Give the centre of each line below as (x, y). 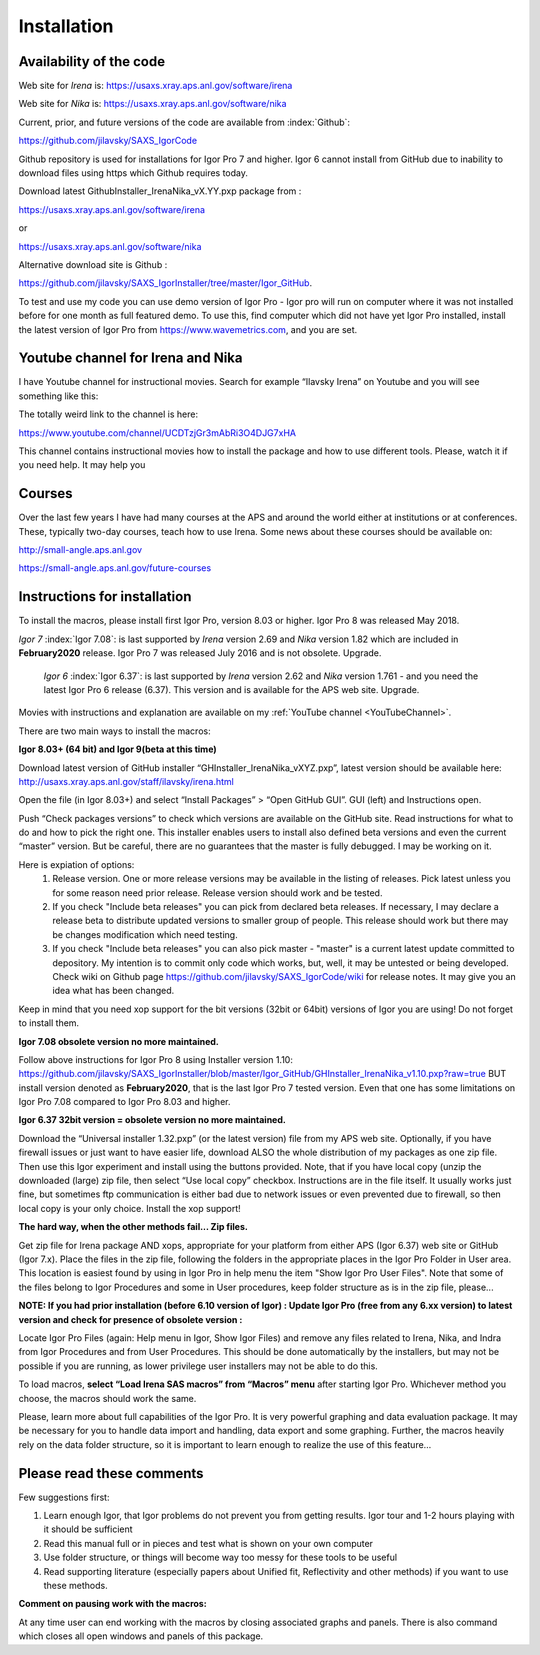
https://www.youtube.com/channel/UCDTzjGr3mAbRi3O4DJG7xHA (157, 432)
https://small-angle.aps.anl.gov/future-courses (115, 568)
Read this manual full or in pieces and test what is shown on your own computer (208, 1543)
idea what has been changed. (113, 991)
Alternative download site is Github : (93, 264)
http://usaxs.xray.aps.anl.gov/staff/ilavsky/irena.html (126, 781)
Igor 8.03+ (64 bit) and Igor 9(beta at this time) (117, 749)
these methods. (76, 1585)
